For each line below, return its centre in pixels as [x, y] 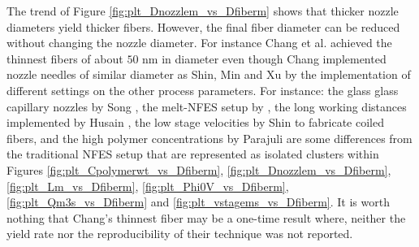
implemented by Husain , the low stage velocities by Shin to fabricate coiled [195, 122]
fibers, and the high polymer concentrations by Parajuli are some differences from [209, 138]
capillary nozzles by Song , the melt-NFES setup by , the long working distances [207, 106]
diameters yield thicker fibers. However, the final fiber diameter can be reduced [203, 26]
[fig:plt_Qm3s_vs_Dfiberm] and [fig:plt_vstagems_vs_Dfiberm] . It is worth [198, 202]
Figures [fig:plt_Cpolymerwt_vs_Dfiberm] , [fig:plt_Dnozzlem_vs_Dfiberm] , [199, 169]
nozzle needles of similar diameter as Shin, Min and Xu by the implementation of [209, 74]
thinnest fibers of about [65, 58]
